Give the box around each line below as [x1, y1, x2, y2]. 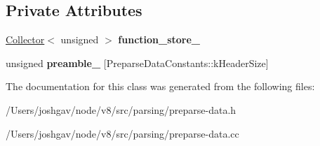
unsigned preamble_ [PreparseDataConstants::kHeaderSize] [6, 55, 269, 70]
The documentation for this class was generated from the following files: [6, 79, 315, 94]
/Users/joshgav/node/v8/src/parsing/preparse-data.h [6, 102, 236, 117]
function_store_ [118, 32, 201, 47]
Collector [6, 32, 45, 47]
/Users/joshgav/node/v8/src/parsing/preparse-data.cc [6, 126, 239, 140]
